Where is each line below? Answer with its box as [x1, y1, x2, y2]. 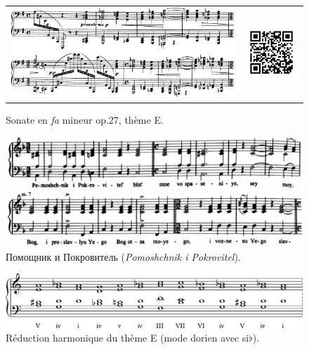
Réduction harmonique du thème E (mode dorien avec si [6, 330, 249, 345]
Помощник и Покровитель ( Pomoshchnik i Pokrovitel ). [6, 249, 241, 264]
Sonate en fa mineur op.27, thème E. [6, 112, 164, 127]
